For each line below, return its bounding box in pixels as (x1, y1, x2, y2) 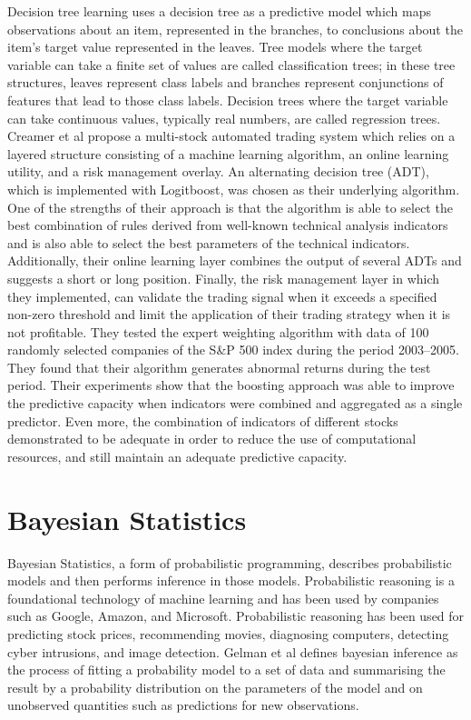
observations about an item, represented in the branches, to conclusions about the (7, 19, 463, 38)
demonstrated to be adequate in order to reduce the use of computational (7, 429, 417, 448)
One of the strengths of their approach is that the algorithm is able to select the (7, 197, 453, 216)
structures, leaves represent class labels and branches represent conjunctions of (7, 73, 444, 92)
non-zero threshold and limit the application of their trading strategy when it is (7, 305, 451, 324)
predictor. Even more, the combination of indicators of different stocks (7, 411, 398, 430)
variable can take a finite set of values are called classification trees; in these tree (7, 55, 456, 74)
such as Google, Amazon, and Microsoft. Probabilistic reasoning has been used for (7, 606, 465, 625)
